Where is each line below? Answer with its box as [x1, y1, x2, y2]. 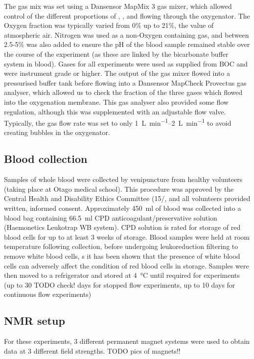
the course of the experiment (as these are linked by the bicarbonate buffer [4, 48, 229, 59]
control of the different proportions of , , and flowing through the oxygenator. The [4, 10, 250, 21]
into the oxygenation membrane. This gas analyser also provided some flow [4, 96, 229, 107]
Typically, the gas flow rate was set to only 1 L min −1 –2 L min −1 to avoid [4, 116, 231, 128]
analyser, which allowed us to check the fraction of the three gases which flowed [4, 87, 243, 97]
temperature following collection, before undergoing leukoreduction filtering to [4, 241, 238, 251]
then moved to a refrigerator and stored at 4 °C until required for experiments [4, 270, 240, 280]
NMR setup [4, 313, 65, 328]
